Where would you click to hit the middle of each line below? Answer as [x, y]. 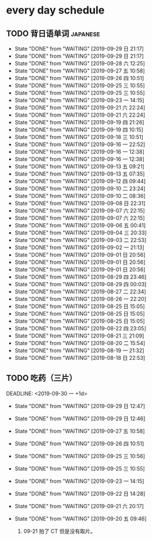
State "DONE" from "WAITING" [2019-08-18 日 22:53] [80, 358]
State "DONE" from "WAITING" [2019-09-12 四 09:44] [80, 181]
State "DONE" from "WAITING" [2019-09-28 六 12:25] [80, 63]
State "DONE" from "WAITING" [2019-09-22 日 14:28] [80, 493]
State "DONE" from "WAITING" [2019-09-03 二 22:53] [80, 240]
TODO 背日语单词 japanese [53, 33]
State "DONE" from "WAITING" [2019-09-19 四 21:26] [79, 122]
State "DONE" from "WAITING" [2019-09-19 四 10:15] [79, 130]
